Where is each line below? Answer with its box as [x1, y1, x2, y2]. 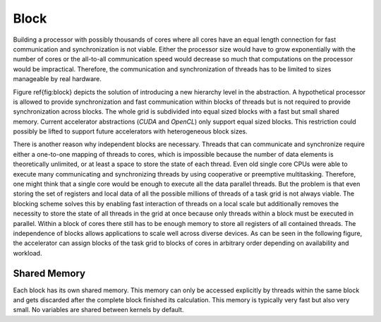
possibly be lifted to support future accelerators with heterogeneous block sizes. [13, 127, 248, 136]
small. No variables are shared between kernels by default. [13, 306, 184, 314]
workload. [13, 249, 42, 257]
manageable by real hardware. [13, 75, 102, 83]
